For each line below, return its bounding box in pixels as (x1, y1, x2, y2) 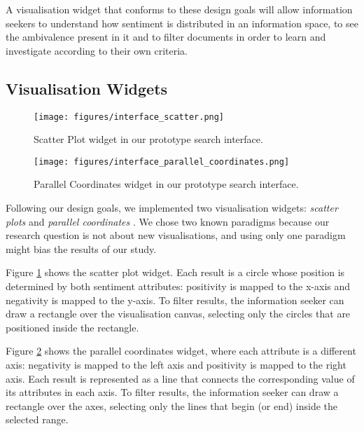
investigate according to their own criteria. (6, 43, 188, 57)
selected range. (6, 412, 69, 427)
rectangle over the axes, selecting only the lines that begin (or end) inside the (6, 398, 338, 413)
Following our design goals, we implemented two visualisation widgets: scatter (6, 200, 338, 215)
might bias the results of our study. (6, 241, 157, 256)
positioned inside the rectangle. (6, 320, 139, 334)
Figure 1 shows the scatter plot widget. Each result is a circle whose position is (6, 265, 345, 280)
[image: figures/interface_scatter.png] (34, 111, 225, 122)
